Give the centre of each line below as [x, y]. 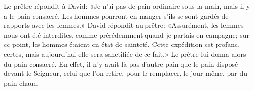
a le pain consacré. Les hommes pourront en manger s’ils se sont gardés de [116, 15]
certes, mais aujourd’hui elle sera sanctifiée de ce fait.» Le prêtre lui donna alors [125, 54]
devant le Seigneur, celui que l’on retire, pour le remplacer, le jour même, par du [126, 73]
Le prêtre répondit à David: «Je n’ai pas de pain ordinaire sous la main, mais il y [127, 6]
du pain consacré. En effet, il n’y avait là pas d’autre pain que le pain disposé [121, 63]
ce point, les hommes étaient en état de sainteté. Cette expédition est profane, [122, 44]
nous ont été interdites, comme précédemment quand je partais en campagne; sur [127, 34]
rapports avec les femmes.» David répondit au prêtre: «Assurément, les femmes [124, 25]
